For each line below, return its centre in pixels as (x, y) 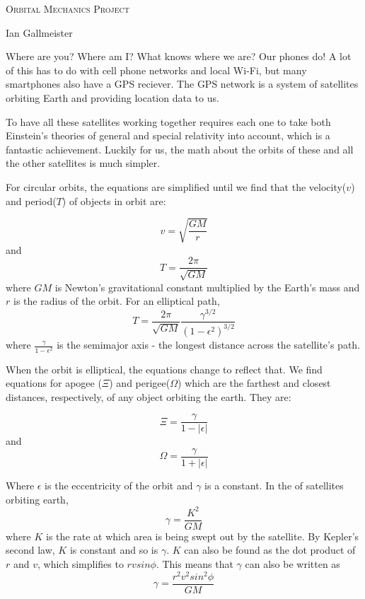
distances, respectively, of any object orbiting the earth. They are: (149, 396)
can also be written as (292, 563)
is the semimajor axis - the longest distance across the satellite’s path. (209, 345)
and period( (31, 200)
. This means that (195, 563)
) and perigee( (140, 383)
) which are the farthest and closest (254, 383)
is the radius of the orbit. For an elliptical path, (116, 301)
